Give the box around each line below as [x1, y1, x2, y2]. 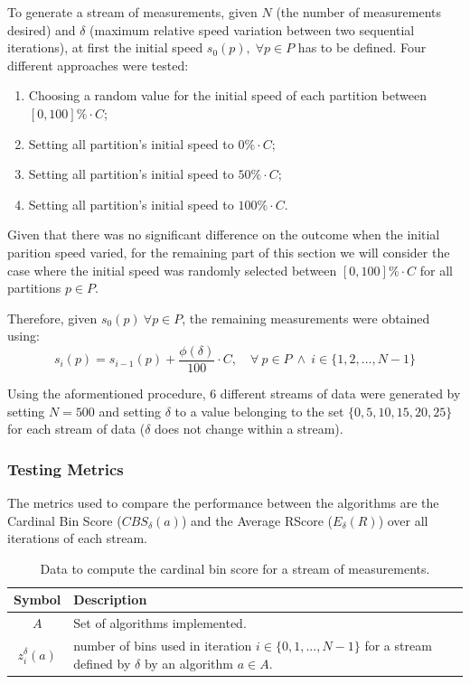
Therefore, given [7, 308, 98, 327]
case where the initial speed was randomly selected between [7, 260, 337, 279]
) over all [378, 511, 428, 529]
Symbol [14, 590, 61, 609]
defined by [73, 653, 131, 672]
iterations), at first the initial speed [7, 38, 203, 57]
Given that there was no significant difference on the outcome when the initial [7, 225, 440, 244]
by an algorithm [144, 653, 233, 672]
